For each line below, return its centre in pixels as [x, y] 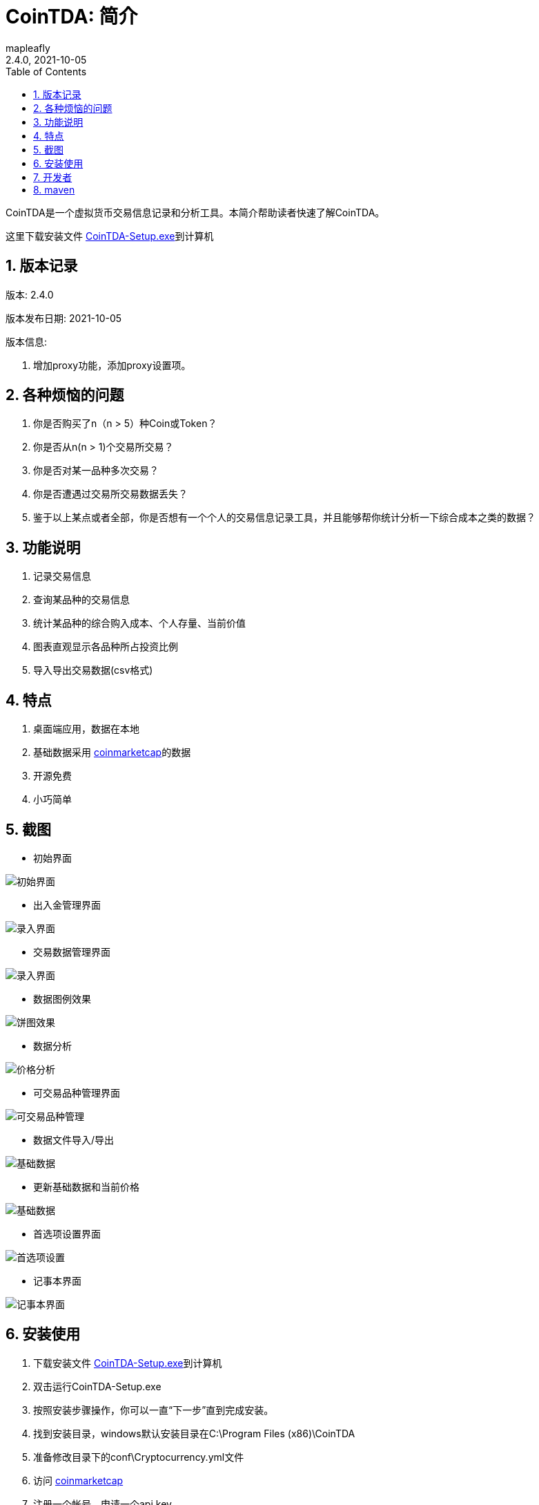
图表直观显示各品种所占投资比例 [106, 647]
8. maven [54, 189]
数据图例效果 [62, 998]
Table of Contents [46, 71]
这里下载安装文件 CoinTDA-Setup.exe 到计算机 [110, 236]
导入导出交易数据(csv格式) [93, 670]
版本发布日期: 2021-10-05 [64, 318]
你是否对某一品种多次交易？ [96, 471]
